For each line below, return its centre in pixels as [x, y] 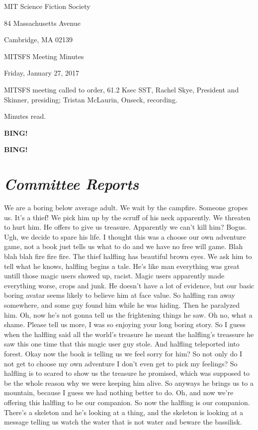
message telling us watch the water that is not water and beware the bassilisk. [123, 422]
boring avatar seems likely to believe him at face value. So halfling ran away [120, 295]
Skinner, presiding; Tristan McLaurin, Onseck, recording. [91, 99]
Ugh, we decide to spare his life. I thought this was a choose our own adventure [125, 236]
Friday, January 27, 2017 [42, 73]
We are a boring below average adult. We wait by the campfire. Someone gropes [126, 208]
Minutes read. [25, 116]
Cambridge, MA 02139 [39, 40]
